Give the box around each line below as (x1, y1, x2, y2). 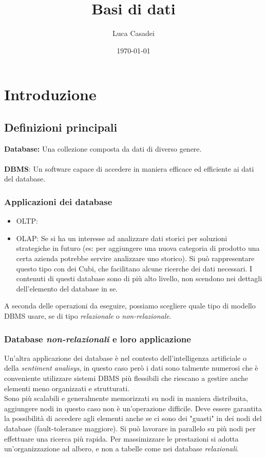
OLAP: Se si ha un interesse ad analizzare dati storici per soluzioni (16, 232, 227, 243)
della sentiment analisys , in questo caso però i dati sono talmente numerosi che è (4, 362, 258, 373)
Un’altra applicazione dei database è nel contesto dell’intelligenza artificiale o (4, 352, 246, 363)
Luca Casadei (112, 28, 155, 39)
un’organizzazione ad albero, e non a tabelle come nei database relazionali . (4, 443, 239, 454)
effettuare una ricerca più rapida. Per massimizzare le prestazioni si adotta (4, 433, 239, 444)
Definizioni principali (4, 119, 118, 135)
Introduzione (4, 84, 97, 105)
